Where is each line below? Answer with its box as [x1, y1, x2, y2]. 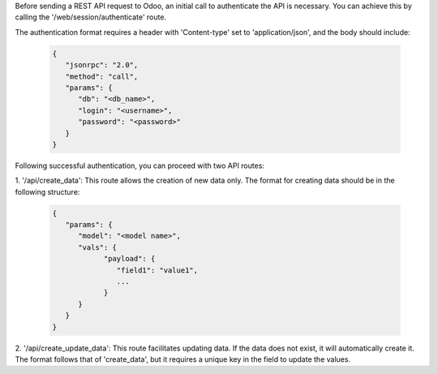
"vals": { [78, 243, 118, 251]
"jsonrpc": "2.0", [65, 61, 139, 70]
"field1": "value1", [116, 265, 199, 275]
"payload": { [103, 254, 156, 264]
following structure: [15, 187, 80, 196]
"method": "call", [65, 71, 139, 81]
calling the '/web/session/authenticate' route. [15, 12, 166, 22]
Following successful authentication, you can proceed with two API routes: [15, 161, 265, 170]
